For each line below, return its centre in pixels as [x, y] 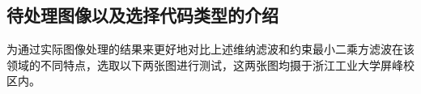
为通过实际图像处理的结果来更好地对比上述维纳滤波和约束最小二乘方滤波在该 [210, 49]
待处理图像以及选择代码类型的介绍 [142, 15]
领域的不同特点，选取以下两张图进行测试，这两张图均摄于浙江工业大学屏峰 [205, 64]
